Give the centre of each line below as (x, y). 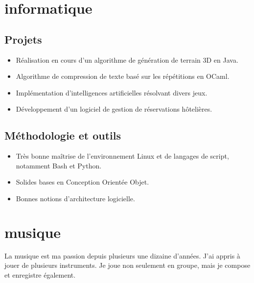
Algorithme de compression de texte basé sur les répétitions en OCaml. (123, 76)
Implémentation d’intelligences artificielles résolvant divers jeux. (112, 92)
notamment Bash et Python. (59, 165)
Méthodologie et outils (63, 135)
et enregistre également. (40, 274)
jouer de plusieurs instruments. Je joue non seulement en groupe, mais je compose (127, 265)
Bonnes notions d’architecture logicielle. (75, 198)
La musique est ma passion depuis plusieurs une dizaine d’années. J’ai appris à (122, 255)
